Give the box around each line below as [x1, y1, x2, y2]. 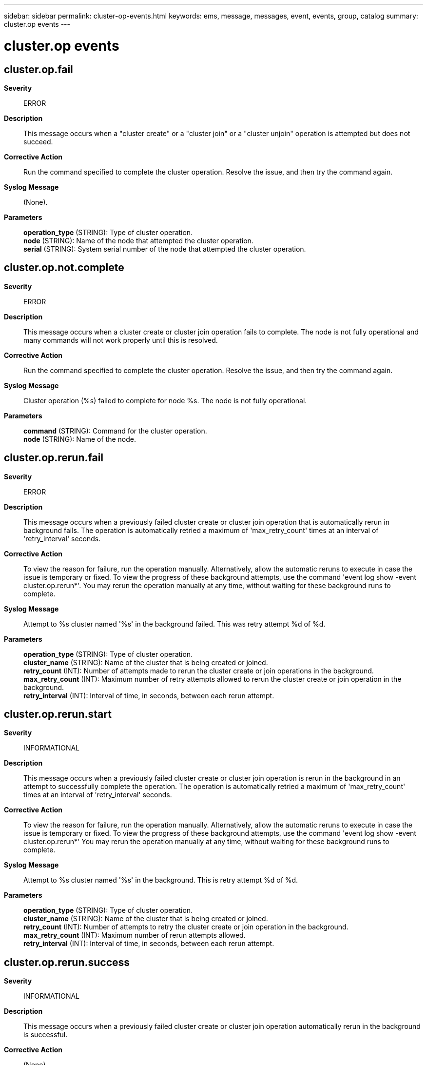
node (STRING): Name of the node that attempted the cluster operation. [23, 236, 253, 245]
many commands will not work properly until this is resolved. [23, 335, 218, 344]
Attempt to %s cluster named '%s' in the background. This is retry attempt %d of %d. [23, 876, 298, 885]
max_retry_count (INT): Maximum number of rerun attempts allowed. [23, 931, 246, 940]
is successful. [23, 1030, 68, 1039]
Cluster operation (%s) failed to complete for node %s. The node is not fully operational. [23, 396, 307, 405]
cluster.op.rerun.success [4, 956, 130, 968]
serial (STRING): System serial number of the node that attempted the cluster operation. [23, 244, 306, 253]
